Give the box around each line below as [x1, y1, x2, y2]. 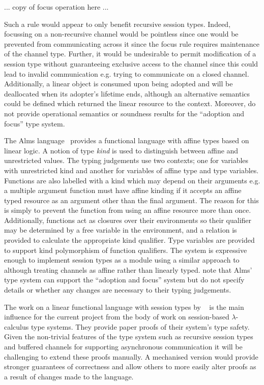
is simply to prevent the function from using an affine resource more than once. [4, 205, 251, 215]
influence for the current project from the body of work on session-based [4, 311, 229, 322]
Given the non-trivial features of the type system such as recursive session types [4, 331, 253, 342]
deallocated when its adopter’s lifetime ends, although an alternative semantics [4, 88, 250, 99]
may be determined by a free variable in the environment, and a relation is [4, 224, 237, 235]
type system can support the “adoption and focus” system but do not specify [4, 274, 245, 285]
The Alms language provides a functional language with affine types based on [4, 135, 249, 146]
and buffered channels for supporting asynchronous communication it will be [4, 341, 243, 351]
